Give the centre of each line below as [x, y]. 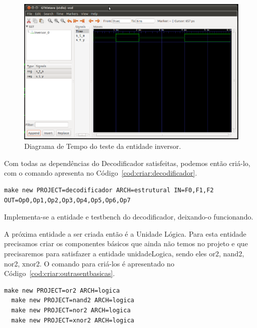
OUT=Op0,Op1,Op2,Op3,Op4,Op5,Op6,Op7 [67, 200]
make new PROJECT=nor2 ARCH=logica [71, 310]
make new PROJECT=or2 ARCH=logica [62, 290]
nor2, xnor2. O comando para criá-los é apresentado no [89, 263]
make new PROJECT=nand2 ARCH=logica [73, 300]
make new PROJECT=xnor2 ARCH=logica [73, 320]
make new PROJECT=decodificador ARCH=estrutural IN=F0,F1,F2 [109, 190]
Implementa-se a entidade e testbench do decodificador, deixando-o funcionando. [129, 217]
